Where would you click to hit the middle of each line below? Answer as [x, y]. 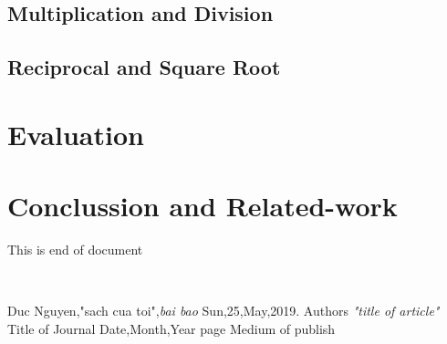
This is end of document [75, 250]
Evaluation [76, 134]
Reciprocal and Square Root [144, 67]
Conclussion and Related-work [203, 206]
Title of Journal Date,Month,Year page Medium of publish [172, 328]
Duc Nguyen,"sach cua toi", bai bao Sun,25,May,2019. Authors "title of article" [223, 311]
